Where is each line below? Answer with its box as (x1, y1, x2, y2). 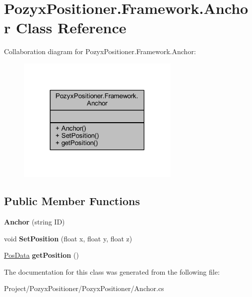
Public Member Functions (4, 193, 140, 209)
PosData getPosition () (4, 250, 79, 260)
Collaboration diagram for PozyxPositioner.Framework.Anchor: (4, 46, 196, 57)
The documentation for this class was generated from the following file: (4, 266, 220, 277)
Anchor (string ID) (4, 216, 65, 226)
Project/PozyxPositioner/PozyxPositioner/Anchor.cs (4, 283, 164, 294)
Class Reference (15, 17, 126, 38)
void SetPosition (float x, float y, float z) (4, 233, 132, 243)
